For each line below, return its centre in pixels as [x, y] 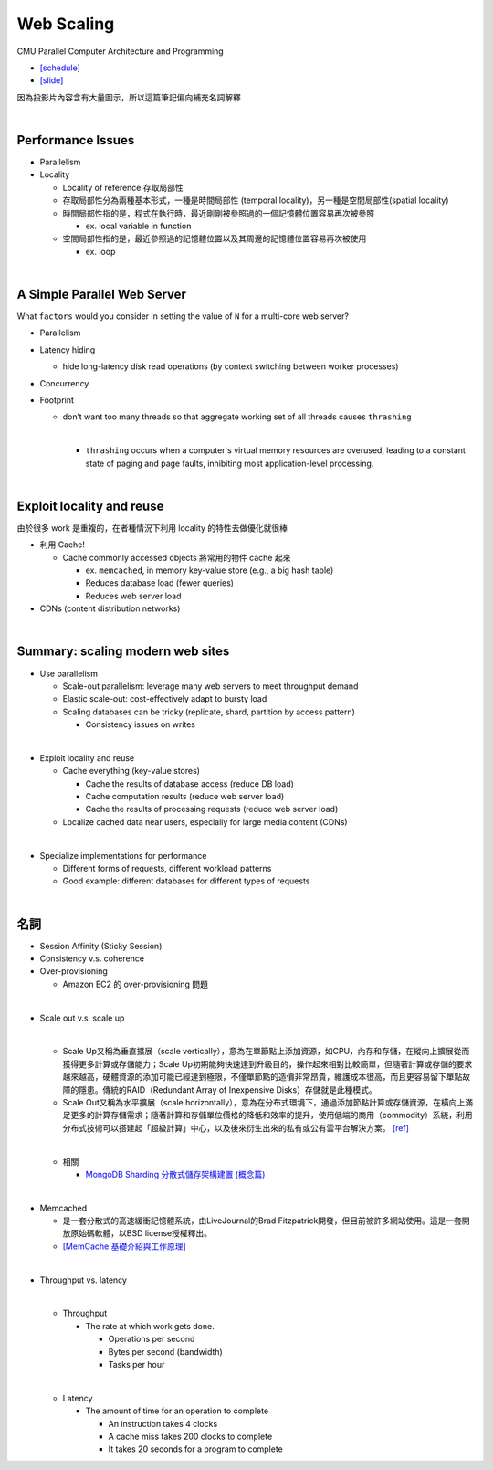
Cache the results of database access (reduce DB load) [189, 783]
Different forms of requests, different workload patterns [167, 868]
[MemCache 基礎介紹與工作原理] [124, 1246]
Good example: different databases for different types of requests [186, 881]
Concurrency [64, 383]
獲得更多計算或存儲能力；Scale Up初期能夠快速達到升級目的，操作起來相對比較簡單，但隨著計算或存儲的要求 [267, 1063]
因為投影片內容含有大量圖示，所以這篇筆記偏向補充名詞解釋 [129, 97]
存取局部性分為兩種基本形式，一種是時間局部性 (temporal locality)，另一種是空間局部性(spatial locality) [256, 200]
